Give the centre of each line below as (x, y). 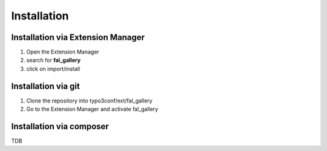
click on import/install (53, 69)
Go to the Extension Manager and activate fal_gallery (92, 109)
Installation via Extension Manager (78, 37)
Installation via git (45, 86)
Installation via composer (60, 126)
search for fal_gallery (54, 60)
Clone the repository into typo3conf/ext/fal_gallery (89, 101)
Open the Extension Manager (63, 52)
